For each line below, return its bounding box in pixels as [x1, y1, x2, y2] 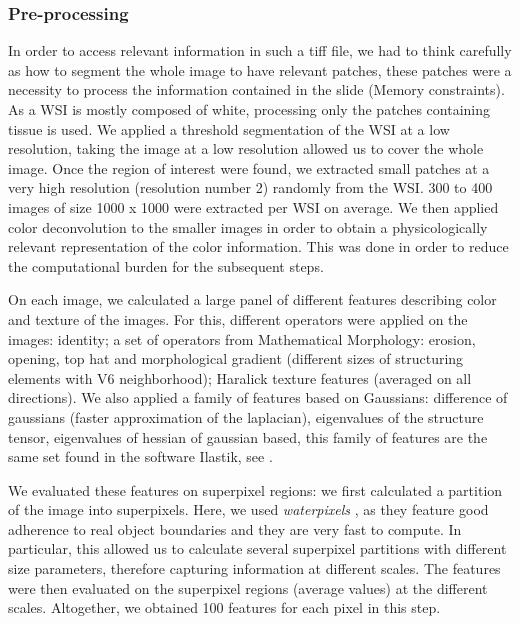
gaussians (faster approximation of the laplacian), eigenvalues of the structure [8, 406, 484, 427]
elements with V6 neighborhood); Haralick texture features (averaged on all [8, 367, 472, 388]
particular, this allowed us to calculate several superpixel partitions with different [8, 538, 507, 559]
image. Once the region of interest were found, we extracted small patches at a [8, 157, 490, 178]
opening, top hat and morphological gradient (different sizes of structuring [8, 348, 464, 369]
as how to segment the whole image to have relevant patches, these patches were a [8, 59, 512, 80]
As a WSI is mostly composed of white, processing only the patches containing [8, 99, 490, 119]
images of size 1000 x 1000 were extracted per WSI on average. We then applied [8, 196, 499, 217]
